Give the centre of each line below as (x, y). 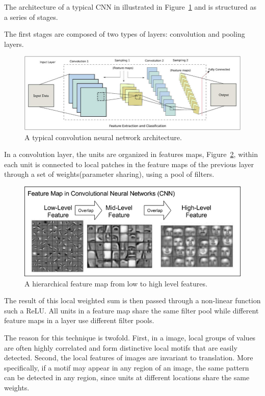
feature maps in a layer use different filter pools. (79, 320)
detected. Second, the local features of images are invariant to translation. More (129, 358)
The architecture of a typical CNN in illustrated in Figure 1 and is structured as (130, 7)
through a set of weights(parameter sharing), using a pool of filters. (109, 174)
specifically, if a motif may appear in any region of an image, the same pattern (127, 367)
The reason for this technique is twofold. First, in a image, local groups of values (130, 338)
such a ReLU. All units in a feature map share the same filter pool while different (131, 310)
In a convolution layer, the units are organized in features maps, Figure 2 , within (131, 154)
